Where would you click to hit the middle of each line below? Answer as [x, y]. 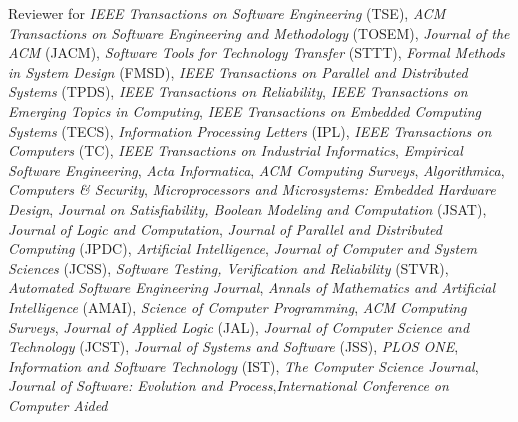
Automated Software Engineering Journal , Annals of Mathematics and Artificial [252, 287]
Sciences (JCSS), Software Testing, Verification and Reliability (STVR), [228, 267]
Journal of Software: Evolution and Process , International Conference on [228, 385]
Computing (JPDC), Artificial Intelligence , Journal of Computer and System [242, 248]
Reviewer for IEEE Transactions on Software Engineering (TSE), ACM [227, 13]
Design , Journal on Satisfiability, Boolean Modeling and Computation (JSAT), [247, 208]
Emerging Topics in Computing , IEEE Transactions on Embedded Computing [244, 110]
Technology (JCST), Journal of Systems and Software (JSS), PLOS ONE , [233, 346]
